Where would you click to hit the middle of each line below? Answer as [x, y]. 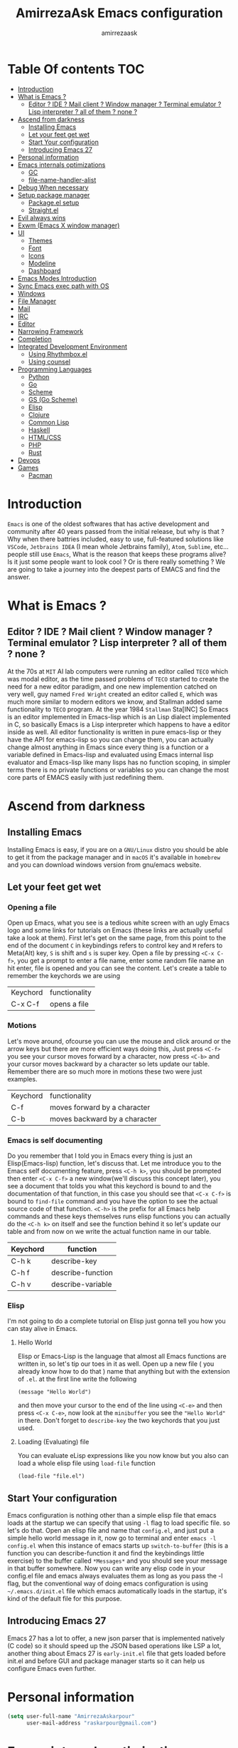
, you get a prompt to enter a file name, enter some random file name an [119, 961]
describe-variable [81, 1284]
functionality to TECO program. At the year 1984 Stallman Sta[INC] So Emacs [118, 709]
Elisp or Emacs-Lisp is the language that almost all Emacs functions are [122, 1357]
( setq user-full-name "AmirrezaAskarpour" [71, 1716]
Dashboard [44, 271]
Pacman [40, 475]
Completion [34, 339]
